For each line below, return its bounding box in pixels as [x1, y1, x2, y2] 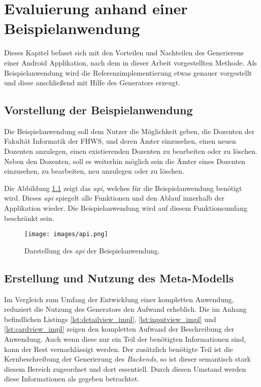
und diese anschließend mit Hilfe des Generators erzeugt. [4, 77, 181, 88]
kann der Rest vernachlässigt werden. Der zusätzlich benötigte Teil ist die [4, 343, 233, 354]
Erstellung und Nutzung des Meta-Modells [4, 270, 234, 285]
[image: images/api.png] [24, 231, 108, 238]
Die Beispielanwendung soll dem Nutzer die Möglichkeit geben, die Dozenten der [4, 125, 255, 136]
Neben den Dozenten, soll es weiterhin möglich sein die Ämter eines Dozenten [4, 155, 246, 166]
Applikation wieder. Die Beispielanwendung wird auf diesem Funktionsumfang [4, 203, 247, 213]
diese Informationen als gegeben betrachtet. [4, 373, 140, 384]
